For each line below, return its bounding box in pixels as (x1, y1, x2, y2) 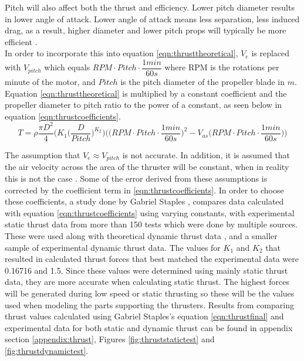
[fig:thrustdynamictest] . (5, 344, 89, 356)
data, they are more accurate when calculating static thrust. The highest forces (5, 275, 290, 288)
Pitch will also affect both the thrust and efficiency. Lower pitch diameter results (5, 1, 295, 13)
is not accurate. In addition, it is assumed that (122, 148, 291, 161)
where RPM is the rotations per (164, 61, 279, 73)
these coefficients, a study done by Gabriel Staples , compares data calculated (5, 195, 284, 207)
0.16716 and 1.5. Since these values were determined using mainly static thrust (5, 264, 288, 276)
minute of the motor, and (5, 76, 96, 88)
